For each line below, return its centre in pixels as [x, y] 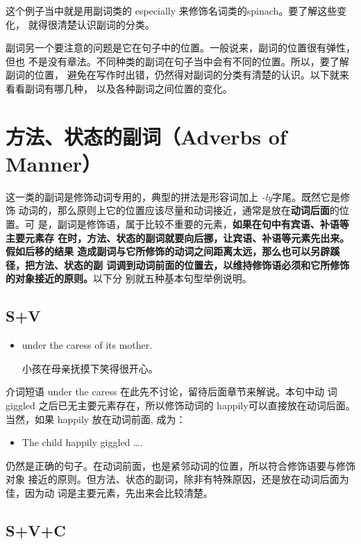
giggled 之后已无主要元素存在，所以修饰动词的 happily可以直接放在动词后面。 [180, 405]
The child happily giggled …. [82, 442]
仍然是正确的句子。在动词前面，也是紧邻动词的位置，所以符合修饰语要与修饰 [180, 465]
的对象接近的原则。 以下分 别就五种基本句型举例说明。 [129, 278]
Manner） [54, 163]
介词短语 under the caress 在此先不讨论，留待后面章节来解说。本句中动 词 [171, 391]
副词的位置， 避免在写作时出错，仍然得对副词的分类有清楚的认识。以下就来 [177, 75]
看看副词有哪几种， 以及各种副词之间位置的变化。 [119, 88]
